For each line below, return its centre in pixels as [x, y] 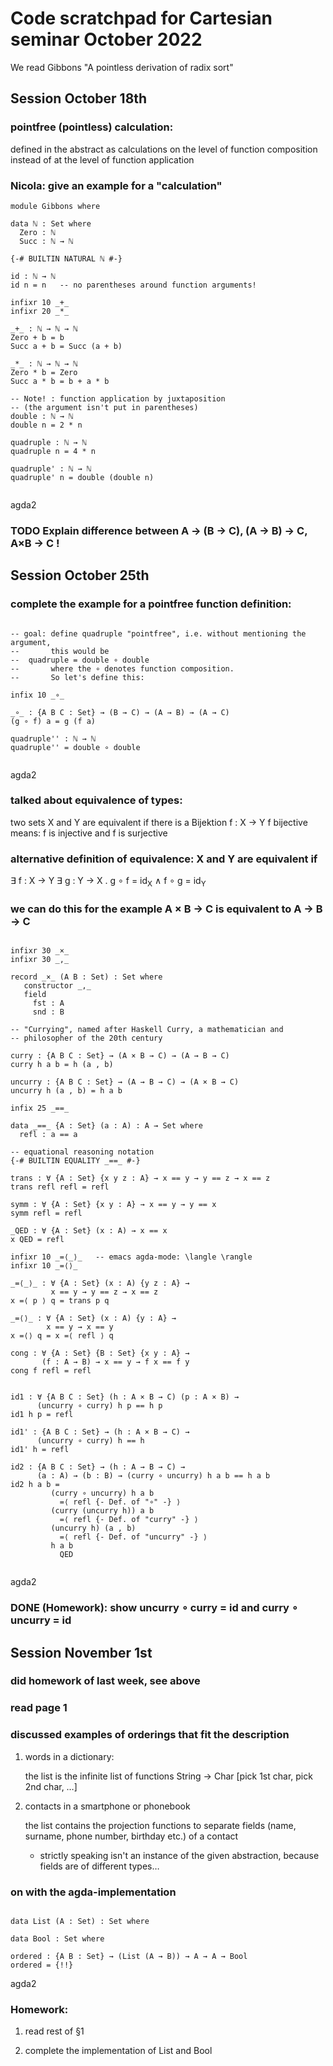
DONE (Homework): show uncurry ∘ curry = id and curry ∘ [154, 1608]
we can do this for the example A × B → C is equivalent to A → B [166, 909]
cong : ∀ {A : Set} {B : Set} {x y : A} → [100, 1353]
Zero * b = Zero [44, 372]
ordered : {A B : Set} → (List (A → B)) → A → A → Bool [129, 1956]
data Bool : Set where [57, 1938]
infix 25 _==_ [40, 1108]
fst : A [48, 1003]
